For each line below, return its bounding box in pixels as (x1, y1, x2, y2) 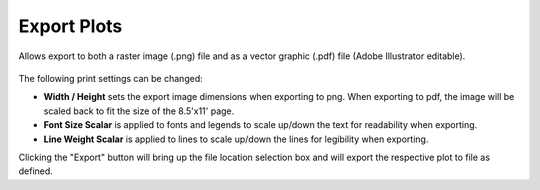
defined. (18, 165, 54, 177)
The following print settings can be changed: (18, 72, 204, 84)
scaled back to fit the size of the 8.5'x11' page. (43, 105, 235, 117)
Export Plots (18, 15, 123, 37)
